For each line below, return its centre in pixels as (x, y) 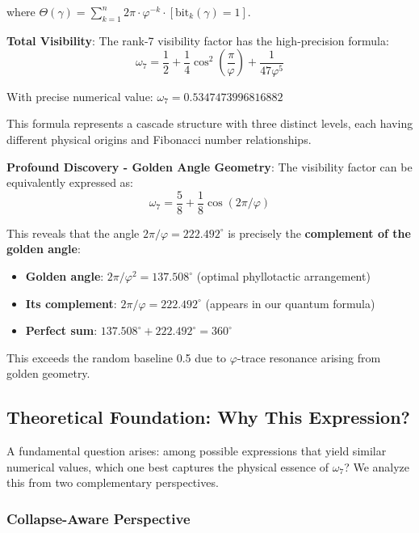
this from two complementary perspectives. (113, 482)
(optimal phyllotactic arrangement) (283, 276)
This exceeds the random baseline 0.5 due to (117, 357)
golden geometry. (48, 373)
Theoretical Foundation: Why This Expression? (208, 417)
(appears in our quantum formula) (290, 303)
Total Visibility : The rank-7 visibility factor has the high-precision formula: (198, 40)
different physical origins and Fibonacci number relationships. (159, 140)
